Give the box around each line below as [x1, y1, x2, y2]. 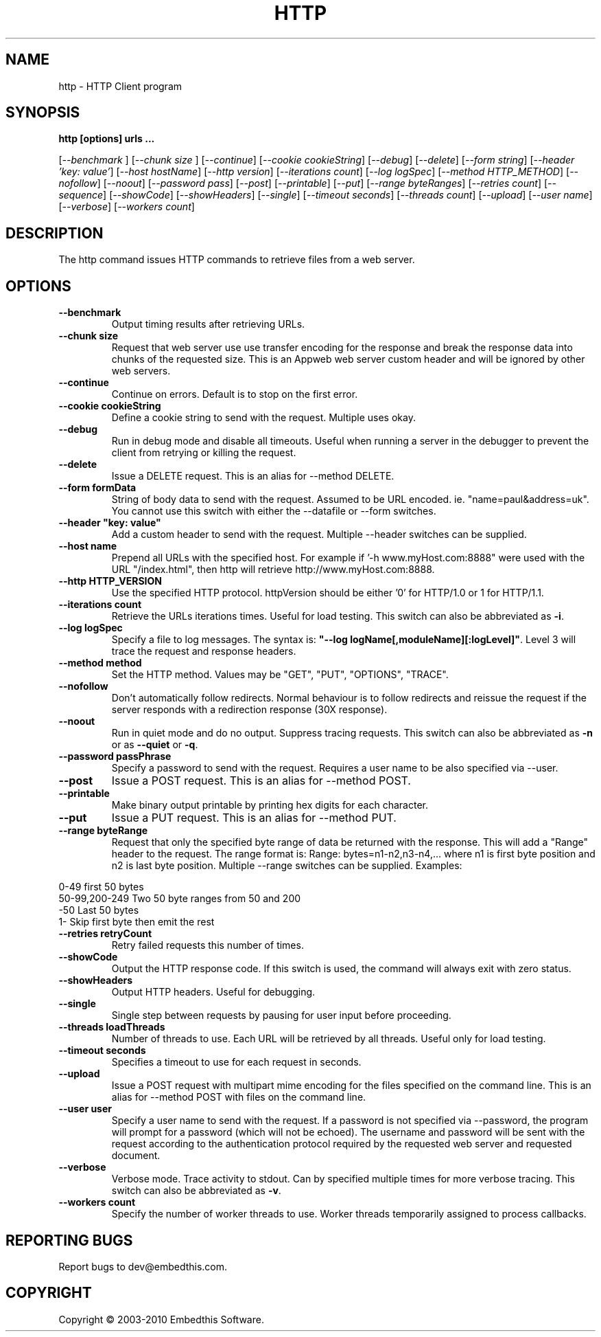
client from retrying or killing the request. [111, 447, 296, 459]
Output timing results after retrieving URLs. [111, 318, 305, 330]
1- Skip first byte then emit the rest [58, 916, 215, 928]
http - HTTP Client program [58, 80, 182, 92]
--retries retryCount [58, 928, 152, 940]
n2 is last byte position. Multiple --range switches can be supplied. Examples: [111, 859, 462, 872]
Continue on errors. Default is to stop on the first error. [111, 388, 358, 401]
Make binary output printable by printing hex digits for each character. [111, 799, 428, 811]
